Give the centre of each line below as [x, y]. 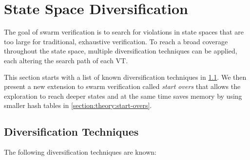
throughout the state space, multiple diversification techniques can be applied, [121, 51]
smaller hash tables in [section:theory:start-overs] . [78, 105]
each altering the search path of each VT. [66, 60]
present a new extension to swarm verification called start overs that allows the [122, 86]
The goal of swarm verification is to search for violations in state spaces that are [124, 32]
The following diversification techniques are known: [80, 152]
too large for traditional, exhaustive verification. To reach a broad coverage [116, 41]
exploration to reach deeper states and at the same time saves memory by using [123, 96]
